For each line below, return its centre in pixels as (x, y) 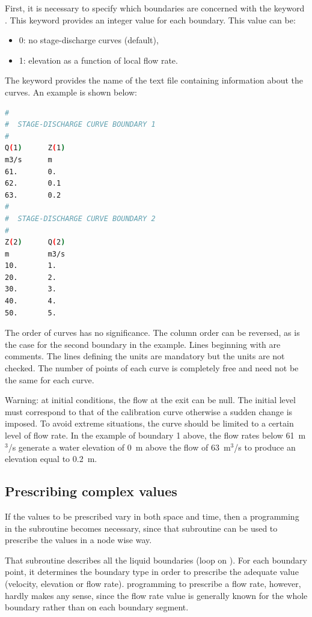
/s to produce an (265, 447)
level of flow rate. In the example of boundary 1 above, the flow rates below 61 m (155, 435)
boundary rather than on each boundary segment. (97, 607)
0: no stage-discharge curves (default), (89, 40)
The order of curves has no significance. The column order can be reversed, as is (152, 333)
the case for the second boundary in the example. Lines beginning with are (143, 344)
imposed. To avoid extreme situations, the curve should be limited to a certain (149, 423)
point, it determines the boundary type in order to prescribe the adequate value (152, 572)
